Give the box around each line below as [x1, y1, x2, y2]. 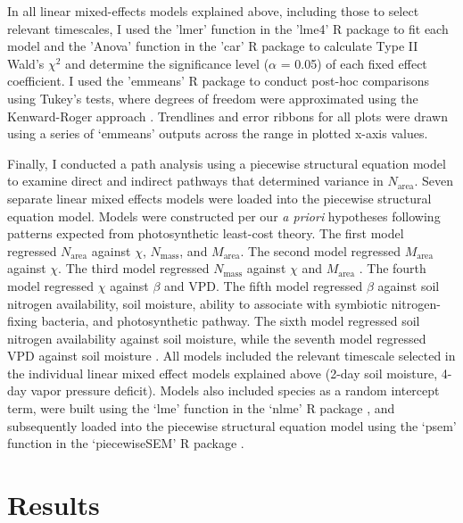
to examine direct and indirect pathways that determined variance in [7, 171, 384, 190]
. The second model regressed [240, 241, 401, 260]
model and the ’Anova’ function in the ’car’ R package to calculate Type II [7, 37, 418, 55]
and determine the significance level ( [65, 54, 269, 72]
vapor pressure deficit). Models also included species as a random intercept [30, 381, 440, 400]
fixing [7, 311, 37, 330]
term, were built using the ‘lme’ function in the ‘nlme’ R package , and [7, 399, 395, 418]
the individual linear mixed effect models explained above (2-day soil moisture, [7, 363, 438, 382]
